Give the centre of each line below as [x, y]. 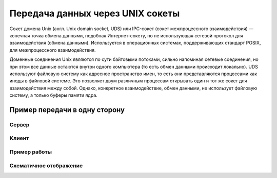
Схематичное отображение [46, 165]
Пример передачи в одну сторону [67, 110]
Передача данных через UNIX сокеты [95, 13]
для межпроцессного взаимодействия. [53, 50]
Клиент [19, 138]
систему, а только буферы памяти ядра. [53, 95]
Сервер [19, 124]
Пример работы [31, 152]
